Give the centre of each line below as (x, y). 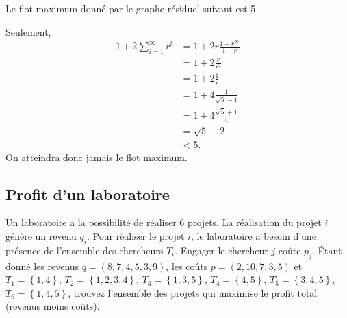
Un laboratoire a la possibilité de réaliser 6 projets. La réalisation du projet (164, 222)
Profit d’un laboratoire (88, 194)
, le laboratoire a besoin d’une (253, 235)
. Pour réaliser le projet (136, 235)
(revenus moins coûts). (53, 306)
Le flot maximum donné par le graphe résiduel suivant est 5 (131, 8)
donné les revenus (42, 266)
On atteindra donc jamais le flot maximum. (97, 157)
